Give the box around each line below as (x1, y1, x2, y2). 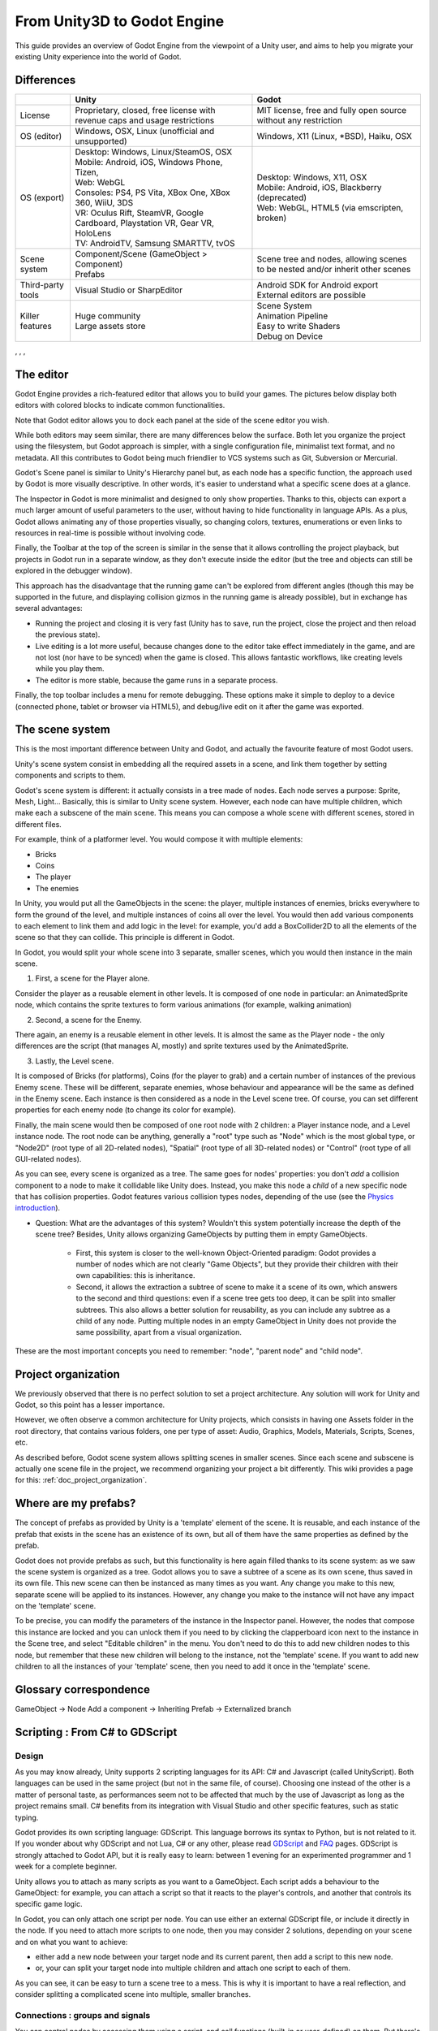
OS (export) (19, 192, 65, 203)
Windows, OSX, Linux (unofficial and (75, 125, 215, 136)
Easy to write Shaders (256, 320, 341, 331)
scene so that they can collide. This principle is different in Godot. (15, 933, 235, 942)
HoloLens (75, 227, 112, 239)
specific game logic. (15, 1899, 83, 1909)
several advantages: (15, 604, 83, 613)
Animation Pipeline (256, 310, 328, 321)
